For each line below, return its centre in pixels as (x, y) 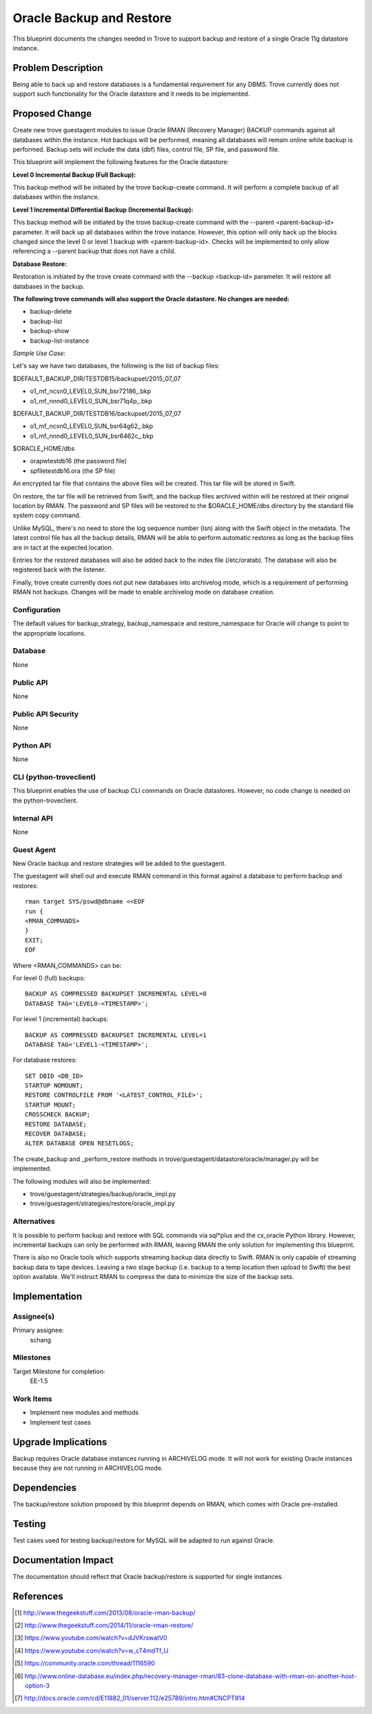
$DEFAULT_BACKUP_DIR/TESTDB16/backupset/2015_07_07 (97, 413)
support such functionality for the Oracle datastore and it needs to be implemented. (131, 94)
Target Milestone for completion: (59, 1371)
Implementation (48, 1296)
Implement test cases (60, 1422)
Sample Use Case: (39, 353)
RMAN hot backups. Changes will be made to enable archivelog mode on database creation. (144, 592)
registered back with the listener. (59, 569)
